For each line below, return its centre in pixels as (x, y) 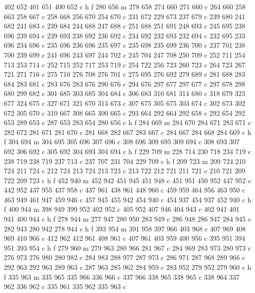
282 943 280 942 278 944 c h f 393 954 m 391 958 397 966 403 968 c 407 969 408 (125, 228)
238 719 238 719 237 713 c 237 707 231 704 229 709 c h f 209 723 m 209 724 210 (125, 161)
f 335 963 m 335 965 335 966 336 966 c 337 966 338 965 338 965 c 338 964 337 (122, 277)
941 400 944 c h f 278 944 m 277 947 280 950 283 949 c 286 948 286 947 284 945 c (127, 219)
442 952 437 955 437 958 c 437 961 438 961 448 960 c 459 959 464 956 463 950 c (125, 190)
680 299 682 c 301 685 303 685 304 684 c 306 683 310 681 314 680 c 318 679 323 (125, 93)
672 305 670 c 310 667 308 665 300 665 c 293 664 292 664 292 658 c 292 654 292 (125, 113)
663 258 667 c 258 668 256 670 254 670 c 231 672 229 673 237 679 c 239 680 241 (125, 16)
